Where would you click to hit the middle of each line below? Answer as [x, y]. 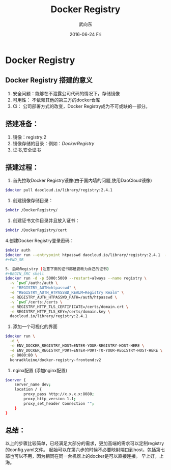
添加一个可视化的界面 [35, 326]
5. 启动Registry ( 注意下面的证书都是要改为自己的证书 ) [57, 269]
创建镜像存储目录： [33, 201]
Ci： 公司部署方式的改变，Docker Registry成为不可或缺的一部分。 [81, 106]
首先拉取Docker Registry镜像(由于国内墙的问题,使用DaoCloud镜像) [82, 181]
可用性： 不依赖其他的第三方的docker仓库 [56, 100]
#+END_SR [15, 260]
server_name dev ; [33, 385]
